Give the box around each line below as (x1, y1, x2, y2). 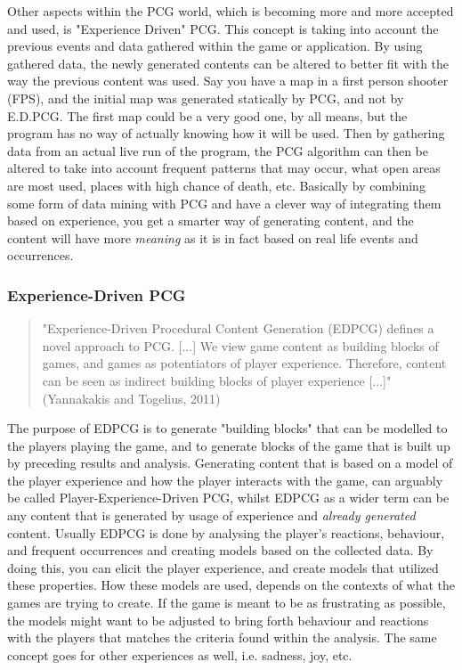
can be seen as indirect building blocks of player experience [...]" (42, 371, 392, 389)
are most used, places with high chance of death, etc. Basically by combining (7, 176, 426, 194)
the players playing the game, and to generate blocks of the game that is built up (7, 436, 450, 454)
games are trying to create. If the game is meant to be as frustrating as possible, (7, 593, 446, 612)
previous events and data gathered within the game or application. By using (7, 37, 423, 55)
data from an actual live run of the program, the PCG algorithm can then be (7, 141, 429, 159)
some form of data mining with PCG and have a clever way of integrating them (7, 193, 442, 212)
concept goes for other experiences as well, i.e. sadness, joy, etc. (7, 645, 353, 664)
